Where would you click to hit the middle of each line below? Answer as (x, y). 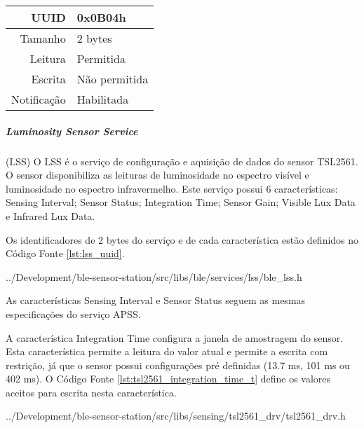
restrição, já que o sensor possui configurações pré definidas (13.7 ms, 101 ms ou (178, 365)
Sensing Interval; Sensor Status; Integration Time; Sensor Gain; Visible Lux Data (181, 202)
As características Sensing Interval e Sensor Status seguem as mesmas (156, 300)
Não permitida (113, 79)
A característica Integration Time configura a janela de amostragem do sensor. (175, 337)
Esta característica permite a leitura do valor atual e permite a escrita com (167, 351)
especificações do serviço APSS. (73, 313)
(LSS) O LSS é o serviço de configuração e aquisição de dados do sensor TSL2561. (182, 161)
